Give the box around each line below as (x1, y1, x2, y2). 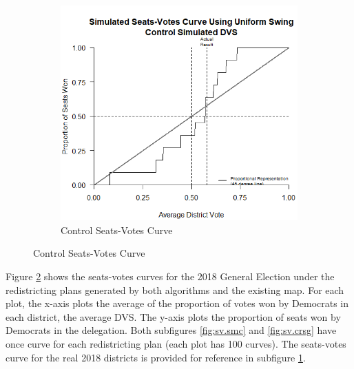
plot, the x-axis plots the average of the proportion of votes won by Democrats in (6, 296, 349, 310)
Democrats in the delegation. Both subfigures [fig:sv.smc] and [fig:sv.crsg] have (6, 323, 337, 337)
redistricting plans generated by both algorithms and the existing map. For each (6, 282, 344, 297)
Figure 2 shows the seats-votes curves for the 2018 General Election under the (6, 268, 335, 283)
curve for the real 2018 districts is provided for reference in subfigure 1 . (6, 350, 306, 364)
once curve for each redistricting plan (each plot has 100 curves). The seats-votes (6, 336, 346, 350)
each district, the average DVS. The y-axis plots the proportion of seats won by (6, 309, 341, 324)
